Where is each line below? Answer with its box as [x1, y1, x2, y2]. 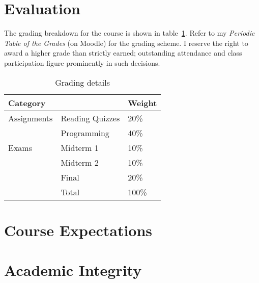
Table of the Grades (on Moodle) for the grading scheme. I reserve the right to [4, 37, 248, 48]
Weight [128, 96, 157, 109]
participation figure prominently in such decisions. [4, 57, 160, 68]
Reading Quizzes [61, 112, 120, 124]
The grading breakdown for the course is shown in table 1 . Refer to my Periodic [4, 28, 255, 38]
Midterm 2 [61, 156, 99, 168]
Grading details [55, 76, 110, 88]
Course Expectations [4, 219, 153, 240]
